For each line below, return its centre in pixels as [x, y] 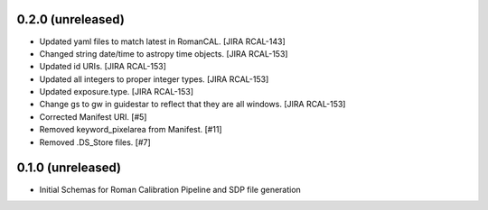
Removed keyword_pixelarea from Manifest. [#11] [131, 130]
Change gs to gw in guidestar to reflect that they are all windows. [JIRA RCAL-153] [192, 105]
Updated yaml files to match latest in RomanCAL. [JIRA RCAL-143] [163, 41]
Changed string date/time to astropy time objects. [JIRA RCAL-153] [164, 53]
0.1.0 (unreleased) [69, 168]
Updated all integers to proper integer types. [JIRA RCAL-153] [154, 79]
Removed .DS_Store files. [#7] [95, 142]
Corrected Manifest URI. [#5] [93, 116]
